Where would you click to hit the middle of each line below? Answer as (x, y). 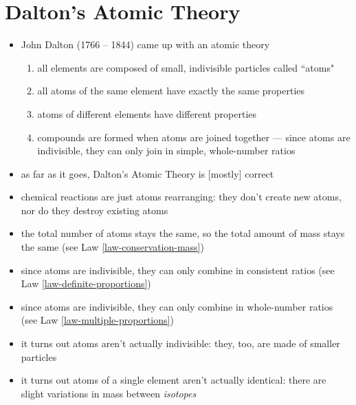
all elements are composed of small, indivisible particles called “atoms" (186, 67)
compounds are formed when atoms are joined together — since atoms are (194, 137)
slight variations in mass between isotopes (109, 393)
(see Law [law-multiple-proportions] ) (97, 320)
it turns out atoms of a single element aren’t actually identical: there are (174, 380)
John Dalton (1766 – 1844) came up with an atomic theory (145, 44)
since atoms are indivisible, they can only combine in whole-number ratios (177, 306)
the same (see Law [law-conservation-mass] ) (112, 247)
